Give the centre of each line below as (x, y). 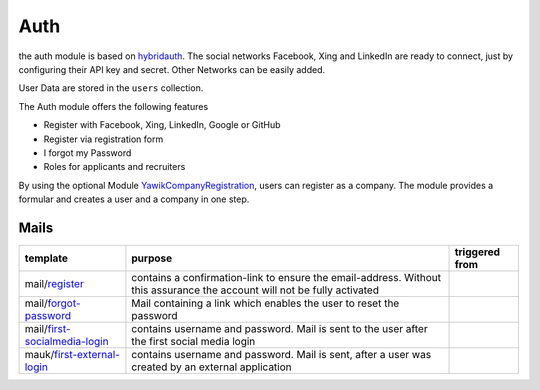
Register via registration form (103, 139)
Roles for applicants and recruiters (114, 167)
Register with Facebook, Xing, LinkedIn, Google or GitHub (162, 125)
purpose (152, 258)
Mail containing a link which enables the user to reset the (265, 303)
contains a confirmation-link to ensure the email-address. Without (286, 277)
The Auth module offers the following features (113, 106)
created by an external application (211, 367)
